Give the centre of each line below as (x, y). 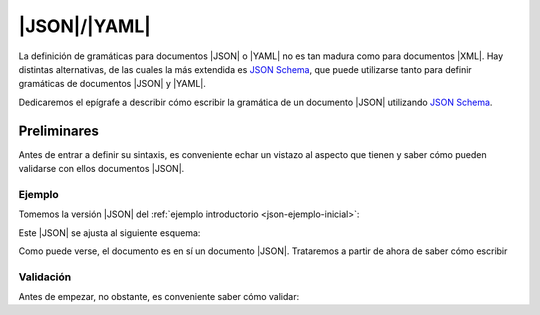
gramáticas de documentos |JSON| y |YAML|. (112, 84)
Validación (45, 277)
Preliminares (58, 130)
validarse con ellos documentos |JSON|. (101, 169)
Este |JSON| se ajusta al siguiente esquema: (109, 232)
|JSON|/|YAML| (85, 26)
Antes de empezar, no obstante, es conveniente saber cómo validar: (159, 297)
